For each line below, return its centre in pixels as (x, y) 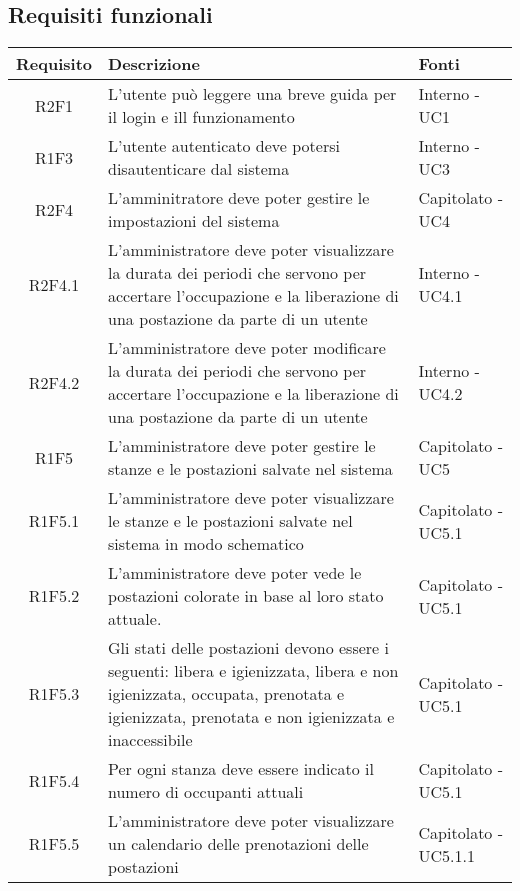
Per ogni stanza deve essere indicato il (241, 769)
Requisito (54, 64)
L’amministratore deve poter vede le (235, 573)
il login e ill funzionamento (201, 117)
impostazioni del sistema (194, 221)
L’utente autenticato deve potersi (224, 146)
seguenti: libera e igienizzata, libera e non (253, 671)
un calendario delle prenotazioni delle (238, 844)
